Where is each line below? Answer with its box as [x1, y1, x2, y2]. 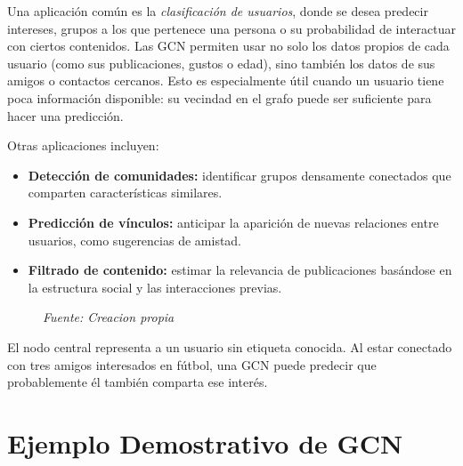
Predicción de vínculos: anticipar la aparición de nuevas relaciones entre [28, 213, 439, 231]
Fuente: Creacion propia [43, 308, 175, 326]
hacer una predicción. [7, 106, 124, 125]
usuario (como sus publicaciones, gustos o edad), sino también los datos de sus [7, 53, 435, 72]
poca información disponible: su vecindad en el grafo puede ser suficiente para [7, 88, 432, 107]
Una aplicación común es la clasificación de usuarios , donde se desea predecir [7, 2, 428, 20]
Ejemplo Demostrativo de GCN [7, 424, 403, 461]
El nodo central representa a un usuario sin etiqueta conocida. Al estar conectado [7, 337, 452, 356]
